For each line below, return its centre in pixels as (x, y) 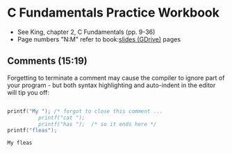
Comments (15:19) (48, 61)
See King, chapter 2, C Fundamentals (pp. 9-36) (86, 32)
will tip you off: (28, 92)
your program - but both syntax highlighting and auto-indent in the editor (111, 85)
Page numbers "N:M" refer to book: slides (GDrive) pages (99, 39)
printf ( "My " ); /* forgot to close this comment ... (85, 111)
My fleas (20, 143)
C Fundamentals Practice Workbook (114, 13)
